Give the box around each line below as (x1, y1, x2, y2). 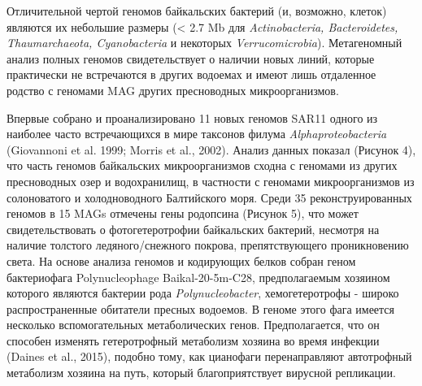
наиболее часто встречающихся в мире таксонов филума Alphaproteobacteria (7, 125, 387, 142)
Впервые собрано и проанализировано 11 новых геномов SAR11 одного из (7, 109, 378, 126)
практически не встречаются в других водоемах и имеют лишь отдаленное (7, 66, 376, 83)
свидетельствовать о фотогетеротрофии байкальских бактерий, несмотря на (7, 220, 380, 237)
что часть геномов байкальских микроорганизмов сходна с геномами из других (7, 157, 398, 174)
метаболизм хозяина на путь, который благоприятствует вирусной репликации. (7, 364, 396, 381)
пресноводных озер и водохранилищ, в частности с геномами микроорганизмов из (7, 172, 415, 189)
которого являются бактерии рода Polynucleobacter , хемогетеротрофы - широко (7, 284, 399, 301)
